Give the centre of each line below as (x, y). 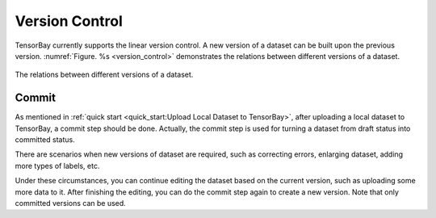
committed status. (45, 140)
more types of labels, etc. (57, 166)
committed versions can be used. (71, 203)
